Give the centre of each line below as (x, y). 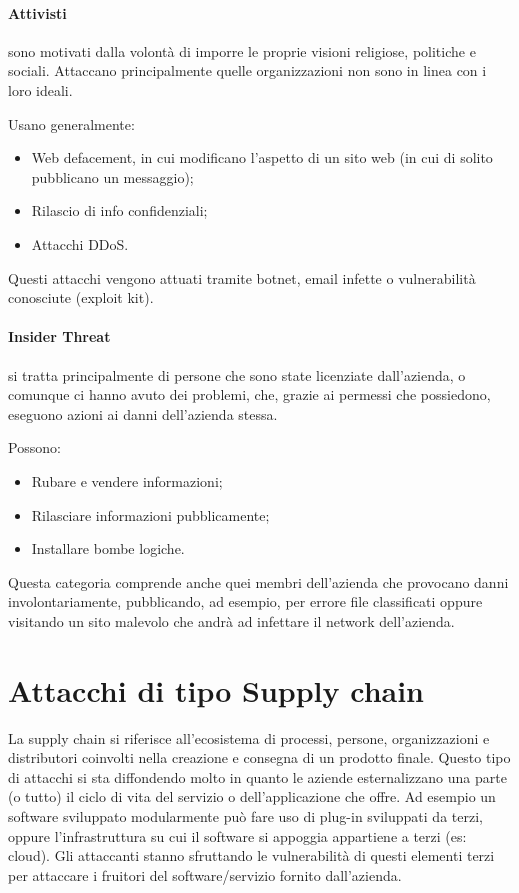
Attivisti (37, 12)
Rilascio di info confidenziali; (119, 210)
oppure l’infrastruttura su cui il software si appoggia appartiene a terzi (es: (237, 835)
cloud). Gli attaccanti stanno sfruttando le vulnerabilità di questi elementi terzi (251, 855)
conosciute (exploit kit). (81, 297)
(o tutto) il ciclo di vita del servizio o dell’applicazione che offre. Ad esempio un (252, 796)
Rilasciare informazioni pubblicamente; (150, 514)
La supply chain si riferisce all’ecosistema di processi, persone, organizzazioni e (249, 737)
